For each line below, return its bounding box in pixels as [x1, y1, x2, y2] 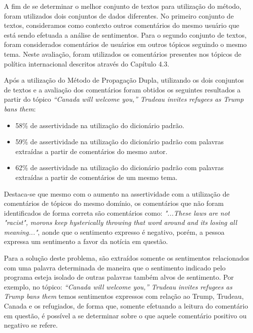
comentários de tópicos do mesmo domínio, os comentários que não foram [4, 198, 224, 208]
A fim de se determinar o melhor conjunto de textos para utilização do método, [4, 1, 242, 11]
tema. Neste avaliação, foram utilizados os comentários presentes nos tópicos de [4, 48, 241, 59]
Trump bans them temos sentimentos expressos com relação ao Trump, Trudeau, [4, 291, 244, 301]
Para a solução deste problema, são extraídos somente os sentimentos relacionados [4, 253, 250, 263]
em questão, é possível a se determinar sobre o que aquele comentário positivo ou [4, 310, 247, 320]
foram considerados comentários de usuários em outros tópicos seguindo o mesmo [4, 39, 247, 49]
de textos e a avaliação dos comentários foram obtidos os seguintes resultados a [4, 84, 241, 94]
